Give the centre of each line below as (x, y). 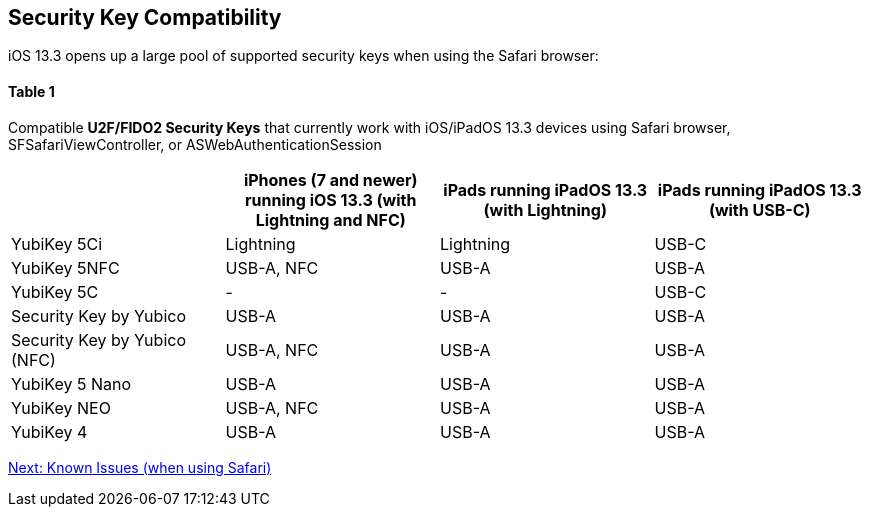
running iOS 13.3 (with (331, 199)
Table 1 (31, 92)
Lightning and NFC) (330, 219)
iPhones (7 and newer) (330, 179)
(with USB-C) (759, 209)
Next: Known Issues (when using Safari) (140, 467)
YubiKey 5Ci (57, 243)
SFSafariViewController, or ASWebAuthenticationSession (195, 144)
